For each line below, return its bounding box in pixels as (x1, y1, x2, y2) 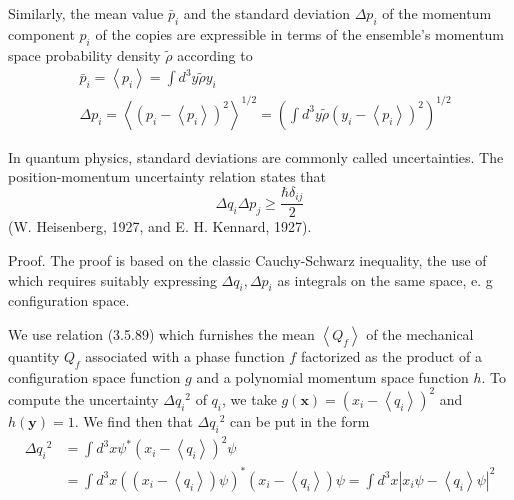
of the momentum (382, 3, 492, 23)
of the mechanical (366, 324, 474, 344)
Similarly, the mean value (8, 3, 164, 23)
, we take (222, 388, 277, 409)
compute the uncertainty (8, 388, 159, 409)
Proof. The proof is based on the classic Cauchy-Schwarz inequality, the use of (8, 250, 487, 271)
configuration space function (8, 366, 181, 387)
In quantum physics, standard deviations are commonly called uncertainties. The (8, 146, 504, 167)
